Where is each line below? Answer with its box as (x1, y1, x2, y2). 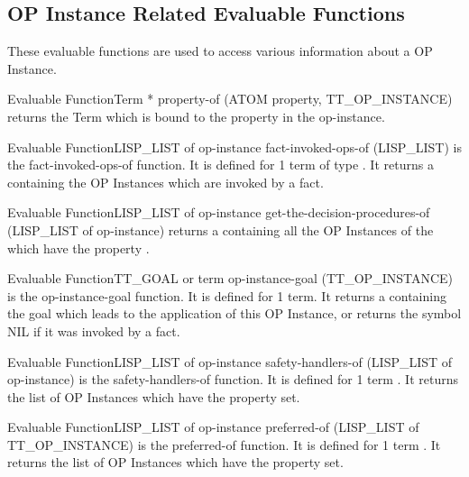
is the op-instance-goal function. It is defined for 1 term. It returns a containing (7, 286, 446, 305)
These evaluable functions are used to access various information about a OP (7, 41, 433, 60)
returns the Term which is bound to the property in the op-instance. (7, 106, 385, 125)
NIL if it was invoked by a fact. (7, 321, 180, 340)
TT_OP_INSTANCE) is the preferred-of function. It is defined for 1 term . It (7, 435, 441, 454)
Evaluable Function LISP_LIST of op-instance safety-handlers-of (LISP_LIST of (7, 352, 453, 371)
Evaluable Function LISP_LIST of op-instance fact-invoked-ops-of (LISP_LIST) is (7, 137, 462, 156)
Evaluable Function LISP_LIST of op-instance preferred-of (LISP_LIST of (7, 417, 419, 436)
